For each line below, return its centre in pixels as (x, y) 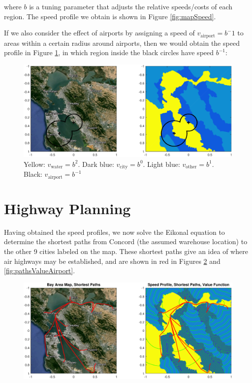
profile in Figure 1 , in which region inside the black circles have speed (109, 52)
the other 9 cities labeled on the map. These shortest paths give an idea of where (126, 251)
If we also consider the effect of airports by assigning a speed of (99, 33)
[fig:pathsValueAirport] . (40, 271)
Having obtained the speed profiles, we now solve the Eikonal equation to (114, 232)
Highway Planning (67, 208)
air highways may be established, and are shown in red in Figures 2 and (112, 261)
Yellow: (34, 164)
